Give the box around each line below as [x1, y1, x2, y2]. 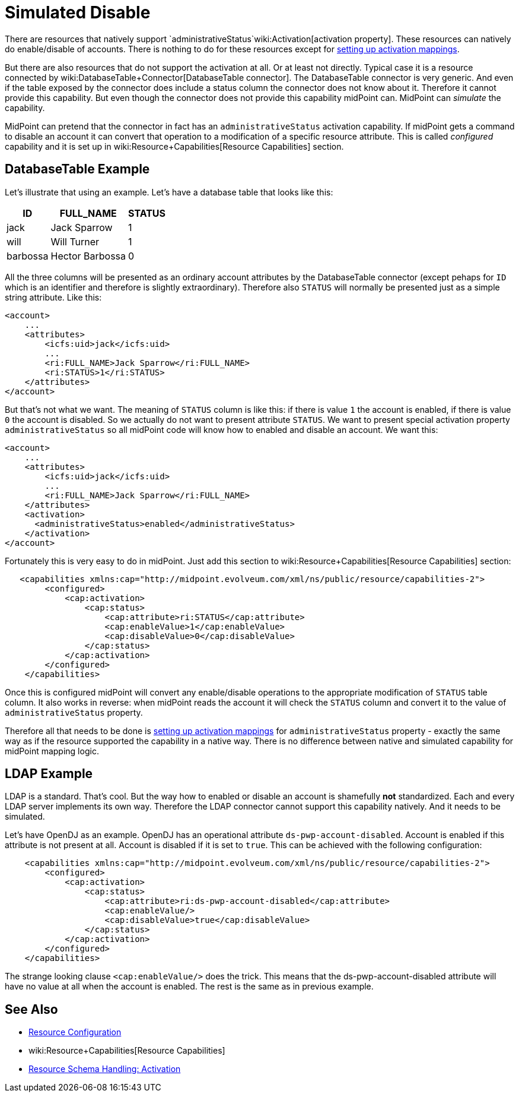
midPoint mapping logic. [5, 745, 99, 756]
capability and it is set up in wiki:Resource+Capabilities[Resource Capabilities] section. [5, 141, 344, 151]
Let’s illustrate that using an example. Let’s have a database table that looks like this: [5, 186, 333, 197]
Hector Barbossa [50, 249, 126, 262]
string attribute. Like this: [5, 292, 102, 302]
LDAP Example [5, 766, 93, 782]
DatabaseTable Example [5, 162, 150, 177]
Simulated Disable [5, 2, 151, 23]
